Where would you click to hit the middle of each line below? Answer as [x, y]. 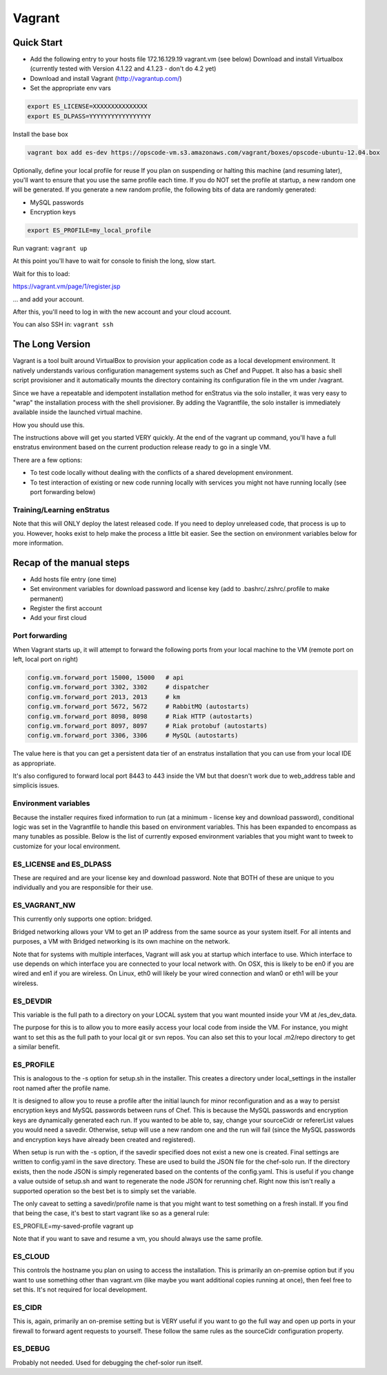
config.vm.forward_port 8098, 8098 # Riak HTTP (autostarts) [140, 716]
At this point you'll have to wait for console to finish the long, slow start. [115, 261]
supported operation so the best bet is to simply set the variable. [105, 1191]
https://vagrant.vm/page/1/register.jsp [67, 286]
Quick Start [38, 43]
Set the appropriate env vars [71, 88]
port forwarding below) [63, 492]
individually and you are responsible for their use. [83, 888]
